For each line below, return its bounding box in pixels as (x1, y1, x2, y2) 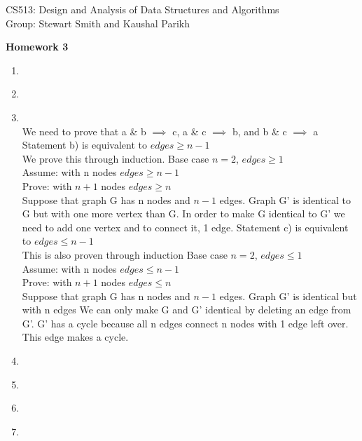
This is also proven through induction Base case (22, 247, 228, 262)
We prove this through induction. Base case (22, 151, 209, 165)
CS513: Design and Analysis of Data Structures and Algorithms (6, 2, 279, 16)
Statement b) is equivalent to (22, 137, 147, 152)
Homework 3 (6, 39, 69, 54)
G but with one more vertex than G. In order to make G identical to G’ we (22, 206, 345, 221)
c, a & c (172, 123, 207, 138)
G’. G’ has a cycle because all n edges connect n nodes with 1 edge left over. (22, 316, 349, 330)
